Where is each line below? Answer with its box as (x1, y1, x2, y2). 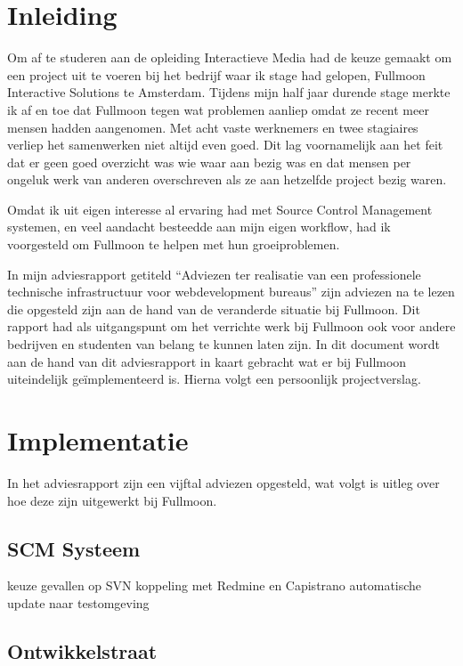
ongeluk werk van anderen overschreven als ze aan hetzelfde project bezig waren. (7, 170, 447, 189)
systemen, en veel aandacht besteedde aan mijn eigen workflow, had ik (7, 217, 391, 236)
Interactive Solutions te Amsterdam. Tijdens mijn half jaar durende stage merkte (7, 83, 451, 102)
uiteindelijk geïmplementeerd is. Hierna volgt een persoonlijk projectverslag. (7, 370, 421, 388)
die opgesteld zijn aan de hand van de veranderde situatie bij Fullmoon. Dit (7, 299, 420, 318)
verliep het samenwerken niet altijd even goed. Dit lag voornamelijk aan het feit (7, 135, 443, 154)
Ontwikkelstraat (7, 637, 158, 664)
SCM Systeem (7, 534, 141, 562)
